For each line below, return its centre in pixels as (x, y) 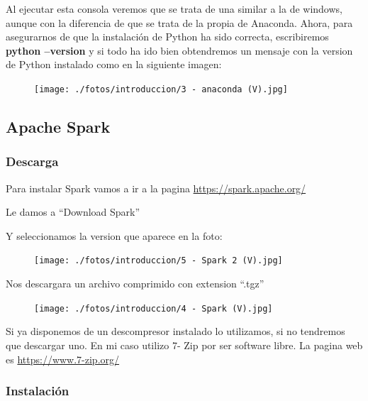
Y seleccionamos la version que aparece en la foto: (114, 235)
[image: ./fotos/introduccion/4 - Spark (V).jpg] (154, 308)
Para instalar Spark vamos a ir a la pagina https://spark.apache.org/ (156, 188)
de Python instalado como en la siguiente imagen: (114, 64)
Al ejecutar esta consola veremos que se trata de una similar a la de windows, (174, 9)
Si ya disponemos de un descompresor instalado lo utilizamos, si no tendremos (175, 331)
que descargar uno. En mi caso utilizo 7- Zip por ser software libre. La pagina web (184, 345)
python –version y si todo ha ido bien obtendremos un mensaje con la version (179, 50)
